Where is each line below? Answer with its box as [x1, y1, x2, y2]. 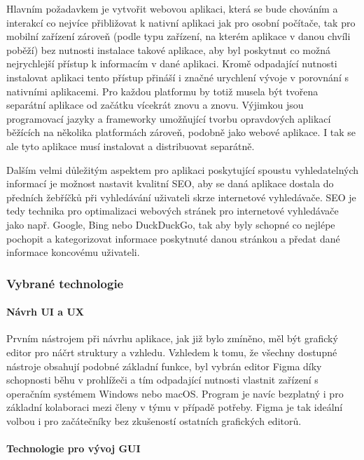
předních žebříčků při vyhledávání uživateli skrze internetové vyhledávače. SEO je [6, 189, 356, 204]
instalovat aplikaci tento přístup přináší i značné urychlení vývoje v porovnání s [6, 69, 349, 84]
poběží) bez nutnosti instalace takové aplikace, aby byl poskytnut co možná [6, 42, 331, 57]
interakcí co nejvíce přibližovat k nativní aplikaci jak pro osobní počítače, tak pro [6, 15, 356, 29]
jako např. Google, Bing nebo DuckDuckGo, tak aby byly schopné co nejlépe [6, 217, 335, 231]
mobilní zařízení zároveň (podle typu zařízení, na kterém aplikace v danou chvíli [6, 29, 351, 43]
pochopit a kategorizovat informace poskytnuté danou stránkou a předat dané [6, 231, 340, 245]
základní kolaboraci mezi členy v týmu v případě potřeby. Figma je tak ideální [6, 400, 343, 414]
